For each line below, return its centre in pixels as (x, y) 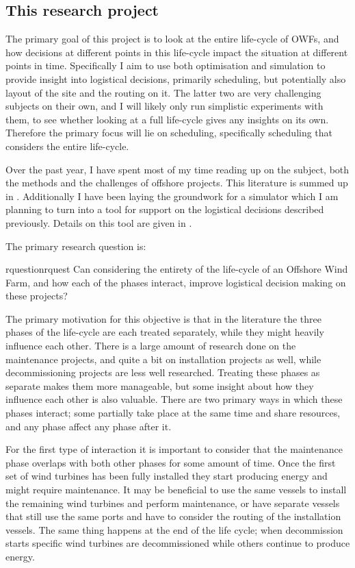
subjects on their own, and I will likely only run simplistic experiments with (165, 106)
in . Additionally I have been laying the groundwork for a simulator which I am (172, 196)
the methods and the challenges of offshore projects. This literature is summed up (177, 183)
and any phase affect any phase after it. (89, 426)
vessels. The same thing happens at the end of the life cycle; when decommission (174, 529)
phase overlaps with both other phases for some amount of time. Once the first (171, 462)
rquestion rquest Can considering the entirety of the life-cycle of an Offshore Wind (177, 269)
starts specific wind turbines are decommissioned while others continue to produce (178, 543)
